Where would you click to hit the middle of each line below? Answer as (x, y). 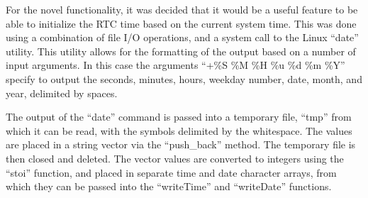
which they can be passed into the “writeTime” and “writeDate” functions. (169, 186)
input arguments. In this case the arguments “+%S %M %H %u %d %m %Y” (175, 65)
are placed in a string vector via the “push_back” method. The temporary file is (181, 144)
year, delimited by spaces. (62, 93)
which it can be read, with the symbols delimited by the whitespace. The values (179, 130)
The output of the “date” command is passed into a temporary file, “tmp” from (179, 117)
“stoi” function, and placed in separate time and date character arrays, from (171, 172)
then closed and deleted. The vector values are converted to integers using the (175, 158)
